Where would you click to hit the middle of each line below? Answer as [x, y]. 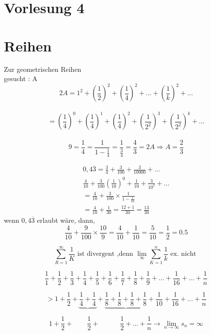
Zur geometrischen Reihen [43, 69]
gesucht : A [21, 78]
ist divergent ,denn [105, 254]
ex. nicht [183, 254]
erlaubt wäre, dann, [66, 220]
